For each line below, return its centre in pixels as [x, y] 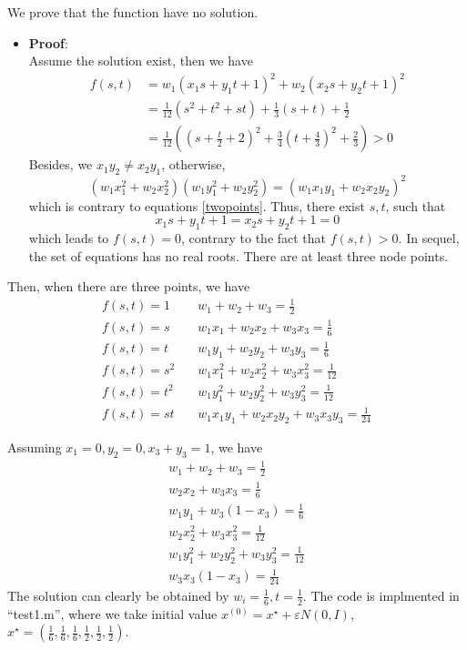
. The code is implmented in [381, 595]
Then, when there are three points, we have [129, 286]
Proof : [48, 42]
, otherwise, [193, 164]
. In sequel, [429, 238]
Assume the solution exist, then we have [141, 61]
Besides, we [61, 164]
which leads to [69, 238]
